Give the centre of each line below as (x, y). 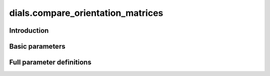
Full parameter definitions (50, 62)
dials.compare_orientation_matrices (86, 13)
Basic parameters (37, 46)
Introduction (29, 31)
